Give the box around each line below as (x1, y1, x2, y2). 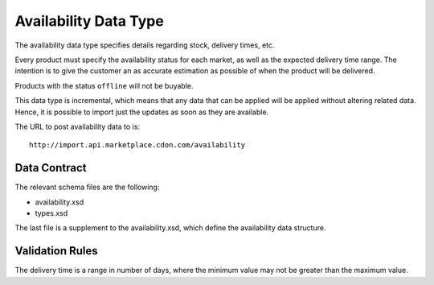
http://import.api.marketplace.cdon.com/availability (29, 141, 245, 150)
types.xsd (35, 208, 68, 217)
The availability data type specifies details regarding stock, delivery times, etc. (14, 40, 275, 50)
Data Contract (14, 161, 87, 175)
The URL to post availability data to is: (14, 122, 141, 131)
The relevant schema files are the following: (14, 182, 160, 192)
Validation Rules (14, 244, 98, 258)
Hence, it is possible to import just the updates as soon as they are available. (14, 107, 269, 117)
